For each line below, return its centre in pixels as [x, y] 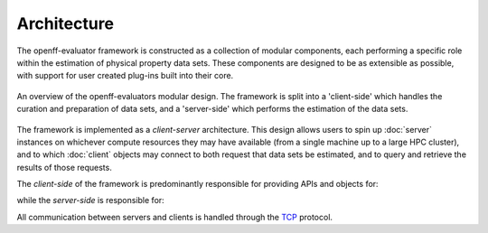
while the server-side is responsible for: [90, 200]
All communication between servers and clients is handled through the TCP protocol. [175, 217]
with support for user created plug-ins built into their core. [125, 76]
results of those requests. [64, 167]
